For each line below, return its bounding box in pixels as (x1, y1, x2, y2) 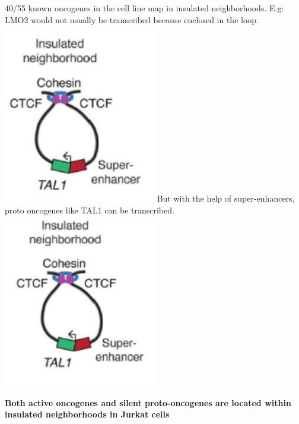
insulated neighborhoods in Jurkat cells (5, 408, 170, 420)
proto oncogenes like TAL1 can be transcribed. (5, 204, 174, 216)
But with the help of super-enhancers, (157, 192, 295, 205)
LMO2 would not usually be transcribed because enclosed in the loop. (5, 13, 259, 26)
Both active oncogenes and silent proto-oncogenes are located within (5, 396, 291, 409)
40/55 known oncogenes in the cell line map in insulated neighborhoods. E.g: (5, 2, 284, 14)
